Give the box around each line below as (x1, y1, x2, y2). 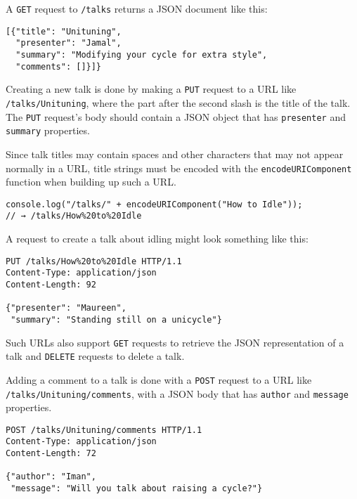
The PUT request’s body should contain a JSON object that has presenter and (6, 109, 346, 124)
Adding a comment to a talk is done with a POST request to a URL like (6, 372, 312, 387)
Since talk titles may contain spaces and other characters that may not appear (6, 146, 344, 161)
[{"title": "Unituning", (6, 26, 122, 37)
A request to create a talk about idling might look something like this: (6, 231, 309, 246)
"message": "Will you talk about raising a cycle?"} (11, 484, 263, 494)
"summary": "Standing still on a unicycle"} (11, 314, 222, 325)
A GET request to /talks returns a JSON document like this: (6, 1, 268, 15)
